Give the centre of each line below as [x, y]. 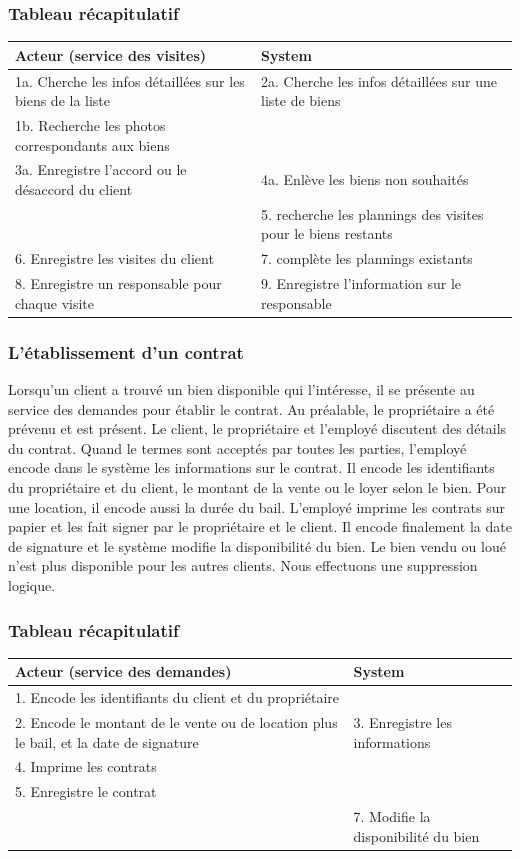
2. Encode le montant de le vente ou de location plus [176, 722]
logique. [32, 585]
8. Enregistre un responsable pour [118, 283]
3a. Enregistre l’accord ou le [101, 169]
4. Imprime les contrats [86, 766]
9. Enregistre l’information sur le [361, 283]
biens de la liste [63, 100]
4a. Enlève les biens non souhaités [365, 179]
